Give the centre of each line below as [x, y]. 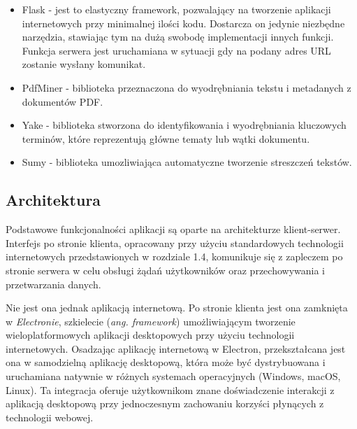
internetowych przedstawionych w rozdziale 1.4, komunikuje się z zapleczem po [174, 256]
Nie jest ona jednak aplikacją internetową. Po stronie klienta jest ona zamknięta [177, 308]
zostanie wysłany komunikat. [84, 64]
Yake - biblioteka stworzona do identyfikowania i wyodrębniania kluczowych [184, 125]
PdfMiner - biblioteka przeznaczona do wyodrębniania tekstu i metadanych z [187, 87]
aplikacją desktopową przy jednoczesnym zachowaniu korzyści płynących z [165, 403]
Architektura [53, 200]
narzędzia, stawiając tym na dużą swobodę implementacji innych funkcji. [178, 37]
